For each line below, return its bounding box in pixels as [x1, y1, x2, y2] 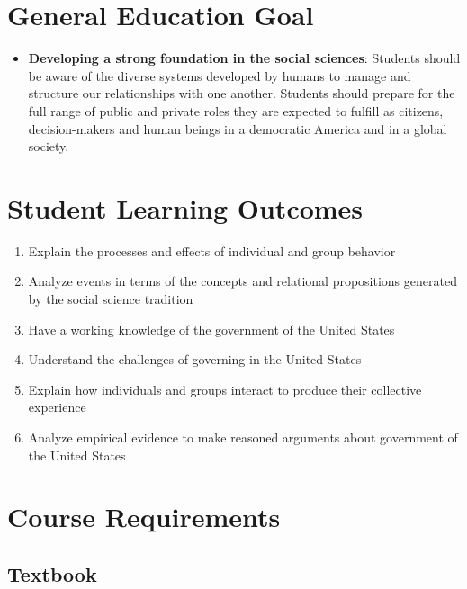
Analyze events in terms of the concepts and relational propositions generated [28, 272, 457, 290]
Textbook [7, 559, 97, 587]
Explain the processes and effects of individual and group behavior [28, 241, 396, 260]
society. [28, 137, 69, 156]
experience [28, 397, 86, 416]
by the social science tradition [28, 290, 193, 308]
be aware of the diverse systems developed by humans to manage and [28, 66, 411, 85]
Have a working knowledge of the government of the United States [28, 319, 395, 338]
